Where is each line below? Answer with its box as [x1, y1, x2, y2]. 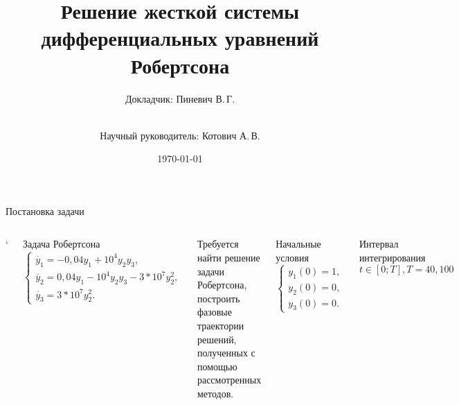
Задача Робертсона [22, 236, 100, 251]
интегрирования [359, 250, 426, 265]
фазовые [197, 304, 232, 319]
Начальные [276, 236, 321, 251]
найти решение [197, 250, 260, 265]
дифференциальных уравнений [41, 24, 319, 52]
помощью [197, 359, 237, 373]
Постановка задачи [6, 203, 84, 218]
